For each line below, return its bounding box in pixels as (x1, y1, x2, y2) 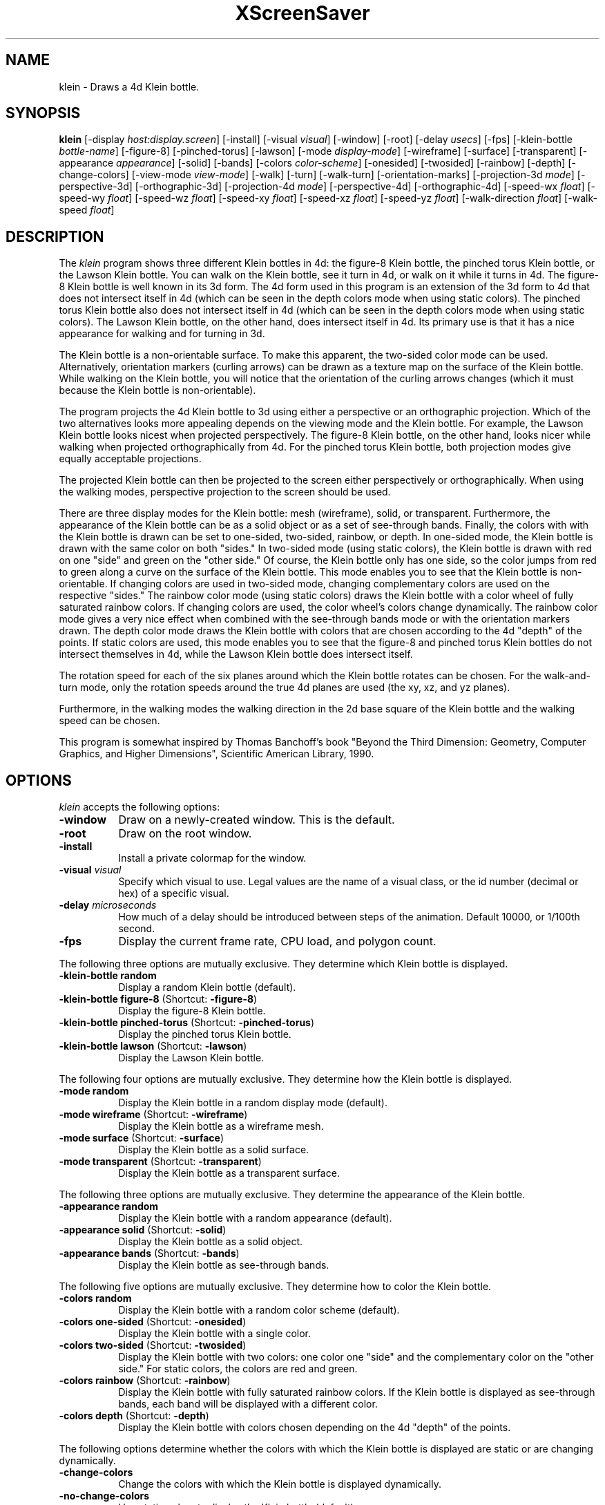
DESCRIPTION (6, 227, 104, 245)
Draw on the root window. (118, 826, 252, 841)
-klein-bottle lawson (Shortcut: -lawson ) (59, 1040, 247, 1052)
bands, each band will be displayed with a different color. (118, 1398, 378, 1410)
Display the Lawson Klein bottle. (118, 1052, 265, 1064)
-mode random (59, 1085, 129, 1097)
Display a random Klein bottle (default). (118, 981, 296, 994)
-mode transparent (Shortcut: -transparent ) (59, 1155, 262, 1168)
